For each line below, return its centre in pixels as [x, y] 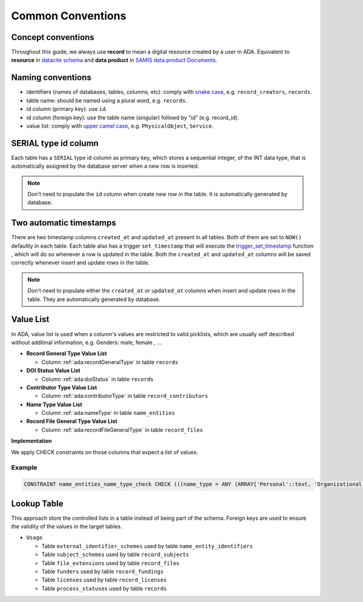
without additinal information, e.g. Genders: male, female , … [87, 342]
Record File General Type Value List [72, 422]
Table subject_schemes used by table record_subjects [115, 555]
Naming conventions [51, 78]
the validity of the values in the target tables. [67, 526]
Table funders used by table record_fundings [103, 572]
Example [24, 468]
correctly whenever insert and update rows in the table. [80, 263]
